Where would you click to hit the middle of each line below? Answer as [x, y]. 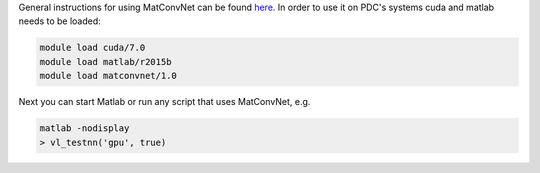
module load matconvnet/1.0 [108, 76]
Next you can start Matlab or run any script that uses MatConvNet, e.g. [164, 102]
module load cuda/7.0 [92, 48]
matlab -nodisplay [84, 128]
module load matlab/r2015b [105, 61]
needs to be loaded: [60, 21]
